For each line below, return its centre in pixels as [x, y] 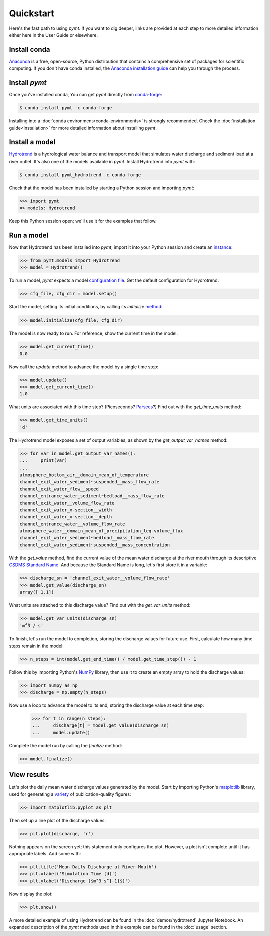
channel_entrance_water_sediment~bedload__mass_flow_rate [92, 496]
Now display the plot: [31, 894]
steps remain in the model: [37, 646]
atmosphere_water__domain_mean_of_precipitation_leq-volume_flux [101, 531]
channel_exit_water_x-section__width [66, 510]
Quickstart [32, 13]
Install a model [32, 142]
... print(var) [43, 461]
